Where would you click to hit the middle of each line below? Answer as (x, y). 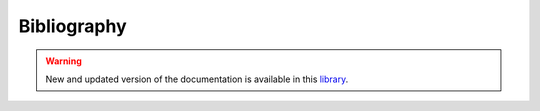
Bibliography (72, 26)
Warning (63, 61)
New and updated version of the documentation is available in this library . (197, 79)
